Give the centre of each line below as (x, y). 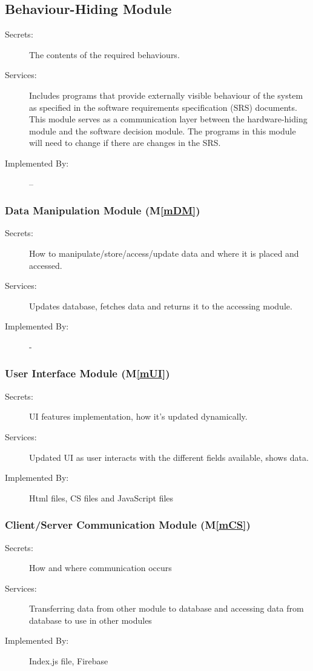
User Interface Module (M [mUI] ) (87, 373)
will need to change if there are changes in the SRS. (125, 143)
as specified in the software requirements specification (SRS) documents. (163, 107)
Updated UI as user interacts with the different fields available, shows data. (169, 457)
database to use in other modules (91, 620)
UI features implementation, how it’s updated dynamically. (138, 416)
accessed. (46, 265)
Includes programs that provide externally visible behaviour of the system (166, 95)
